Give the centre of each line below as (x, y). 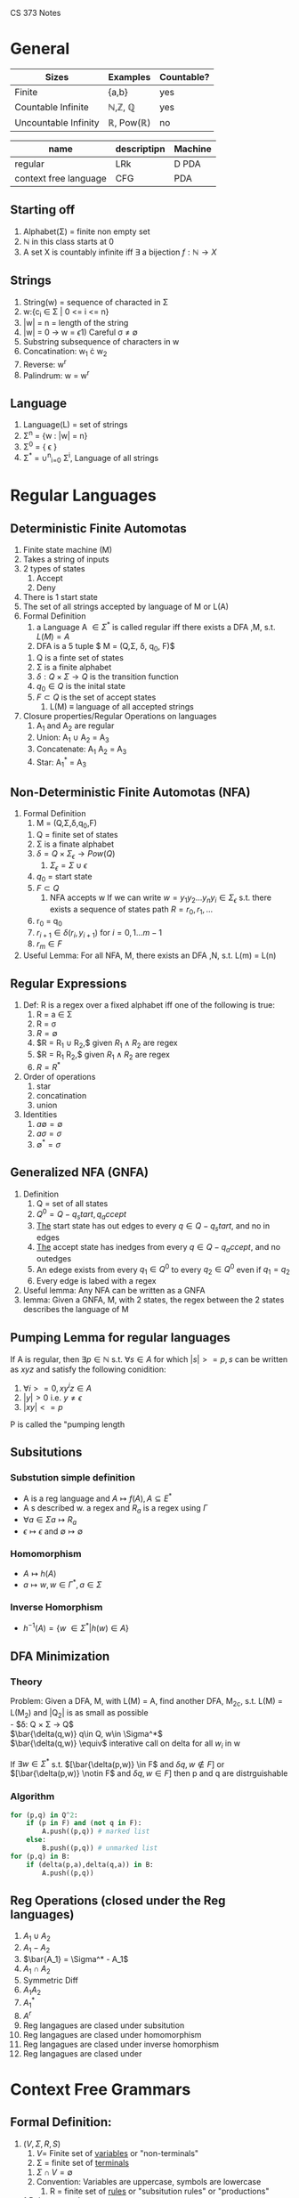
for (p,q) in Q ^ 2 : (44, 1815)
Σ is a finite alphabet (74, 667)
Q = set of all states (72, 1203)
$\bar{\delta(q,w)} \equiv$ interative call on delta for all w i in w (125, 1744)
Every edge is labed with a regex (96, 1281)
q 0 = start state (64, 878)
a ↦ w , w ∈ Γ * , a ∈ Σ (62, 1584)
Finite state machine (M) (68, 550)
